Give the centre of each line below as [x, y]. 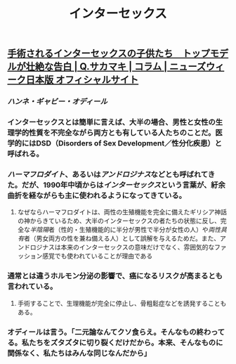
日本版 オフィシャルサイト [82, 80]
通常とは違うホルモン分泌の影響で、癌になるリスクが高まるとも [115, 276]
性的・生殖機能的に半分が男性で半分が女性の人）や [135, 230]
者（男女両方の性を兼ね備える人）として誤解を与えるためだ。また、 [122, 238]
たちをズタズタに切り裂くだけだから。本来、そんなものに [126, 342]
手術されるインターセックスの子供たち [90, 54]
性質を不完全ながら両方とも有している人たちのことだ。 [122, 133]
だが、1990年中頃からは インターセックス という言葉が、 [116, 185]
